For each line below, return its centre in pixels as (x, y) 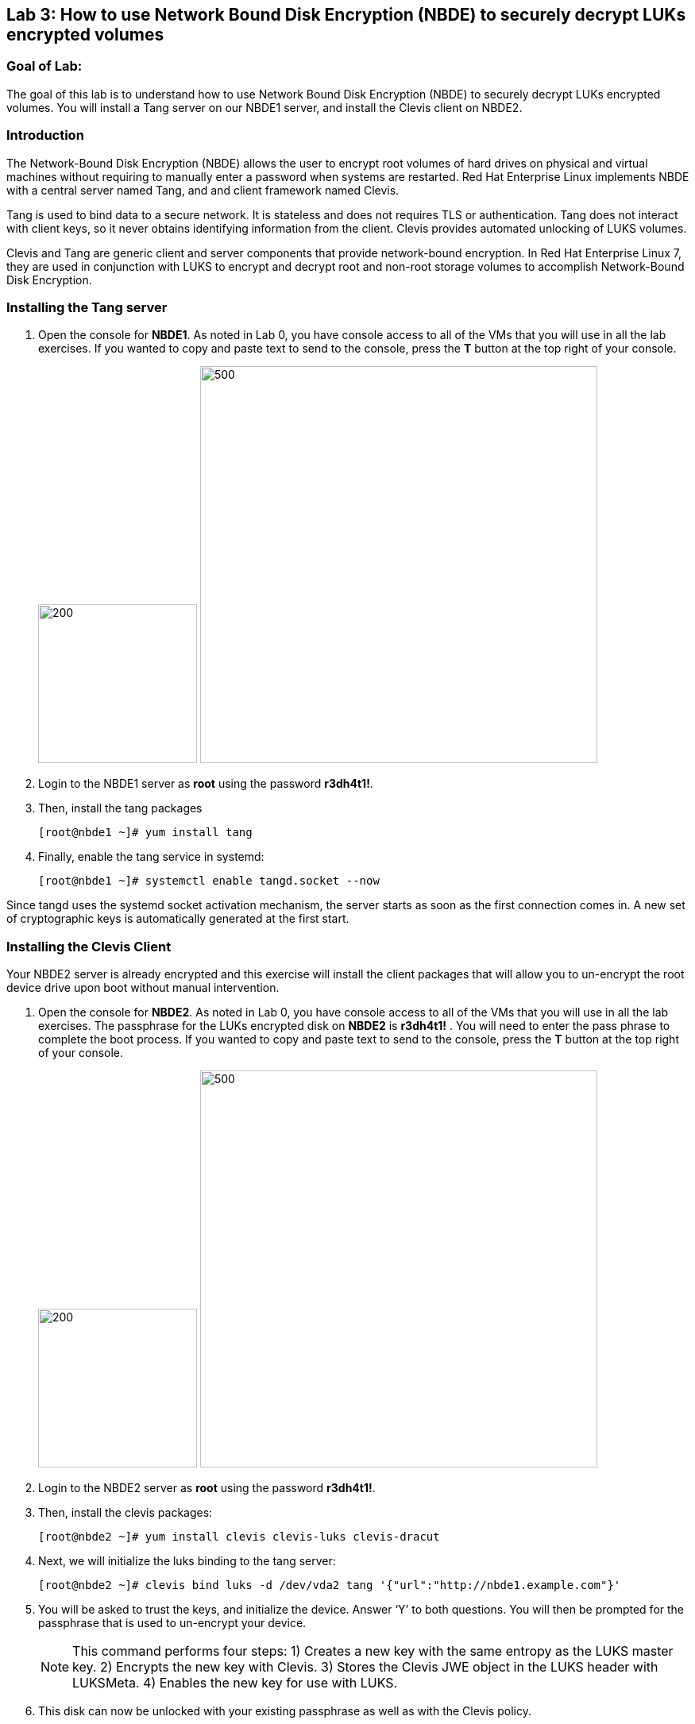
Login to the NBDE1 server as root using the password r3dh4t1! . (206, 784)
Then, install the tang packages (120, 808)
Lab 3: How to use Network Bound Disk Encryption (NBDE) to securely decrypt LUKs (346, 15)
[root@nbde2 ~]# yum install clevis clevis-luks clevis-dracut (239, 1537)
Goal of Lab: (44, 66)
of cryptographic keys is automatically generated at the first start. (178, 919)
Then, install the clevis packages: (125, 1513)
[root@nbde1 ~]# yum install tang (145, 833)
